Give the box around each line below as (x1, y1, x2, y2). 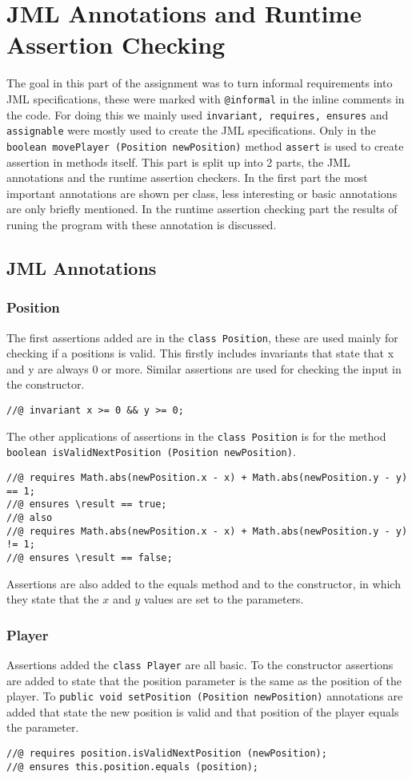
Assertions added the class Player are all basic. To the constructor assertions (6, 656, 394, 672)
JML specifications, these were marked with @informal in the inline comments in (6, 90, 405, 107)
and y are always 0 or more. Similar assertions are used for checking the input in (6, 360, 402, 377)
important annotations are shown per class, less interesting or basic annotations (6, 184, 398, 201)
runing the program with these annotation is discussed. (6, 216, 277, 232)
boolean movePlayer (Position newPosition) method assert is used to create (6, 137, 404, 154)
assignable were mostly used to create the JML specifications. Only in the (6, 122, 376, 139)
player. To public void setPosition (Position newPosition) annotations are (6, 688, 403, 704)
